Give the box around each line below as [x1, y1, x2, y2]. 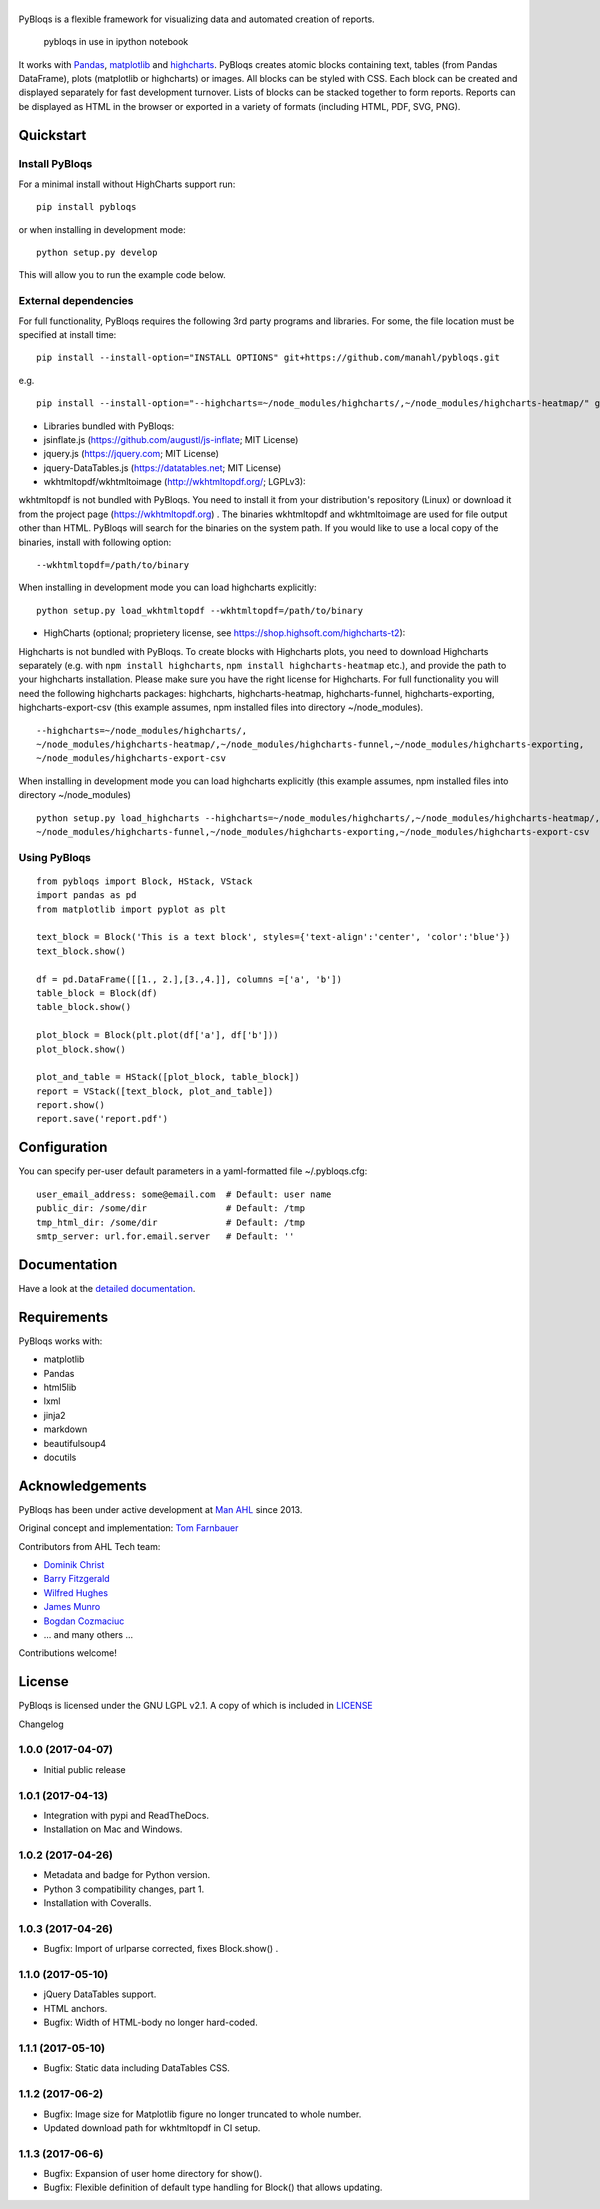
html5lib [43, 1381, 77, 1393]
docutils [43, 1451, 77, 1463]
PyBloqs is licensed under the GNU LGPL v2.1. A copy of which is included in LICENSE [18, 1700, 374, 1712]
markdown [43, 1423, 88, 1435]
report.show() [36, 1100, 105, 1111]
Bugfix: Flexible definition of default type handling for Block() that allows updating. [43, 2181, 383, 2194]
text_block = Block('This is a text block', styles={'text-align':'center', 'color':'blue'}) [36, 931, 511, 943]
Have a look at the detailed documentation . [18, 1282, 196, 1294]
